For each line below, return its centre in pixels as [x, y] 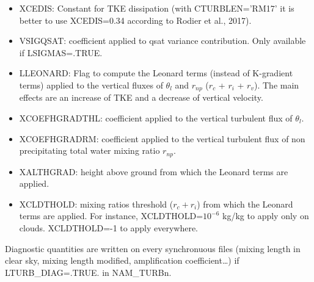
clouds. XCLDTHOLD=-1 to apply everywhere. [109, 228]
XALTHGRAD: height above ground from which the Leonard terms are [154, 171]
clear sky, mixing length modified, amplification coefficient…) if [122, 260]
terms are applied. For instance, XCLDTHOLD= [111, 216]
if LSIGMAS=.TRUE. [61, 52]
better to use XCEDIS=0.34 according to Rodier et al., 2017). [135, 20]
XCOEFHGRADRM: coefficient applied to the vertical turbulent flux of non [162, 138]
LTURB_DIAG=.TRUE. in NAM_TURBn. [88, 272]
